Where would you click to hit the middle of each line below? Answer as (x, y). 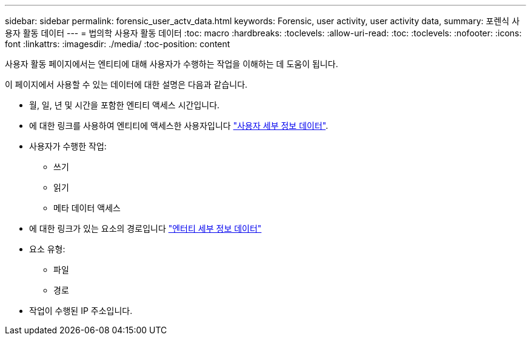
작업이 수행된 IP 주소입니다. (81, 311)
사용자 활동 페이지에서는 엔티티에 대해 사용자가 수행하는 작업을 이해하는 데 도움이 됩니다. (172, 64)
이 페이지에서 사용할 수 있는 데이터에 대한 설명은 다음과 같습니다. (126, 84)
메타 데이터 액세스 (87, 208)
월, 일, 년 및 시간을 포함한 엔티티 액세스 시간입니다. (125, 105)
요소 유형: (47, 249)
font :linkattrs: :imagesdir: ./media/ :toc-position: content (118, 44)
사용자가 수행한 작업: (68, 146)
